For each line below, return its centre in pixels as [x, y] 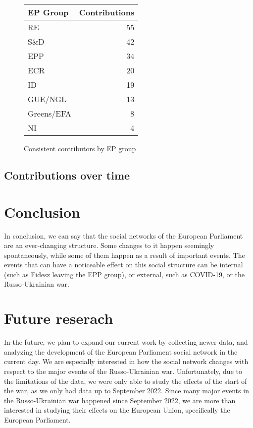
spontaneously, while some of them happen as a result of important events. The [125, 255]
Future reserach [59, 318]
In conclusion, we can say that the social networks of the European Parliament [124, 235]
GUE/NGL [47, 99]
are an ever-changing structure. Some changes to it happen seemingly [109, 245]
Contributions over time [67, 175]
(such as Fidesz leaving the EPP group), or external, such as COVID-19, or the [125, 274]
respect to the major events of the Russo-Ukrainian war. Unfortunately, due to [123, 371]
